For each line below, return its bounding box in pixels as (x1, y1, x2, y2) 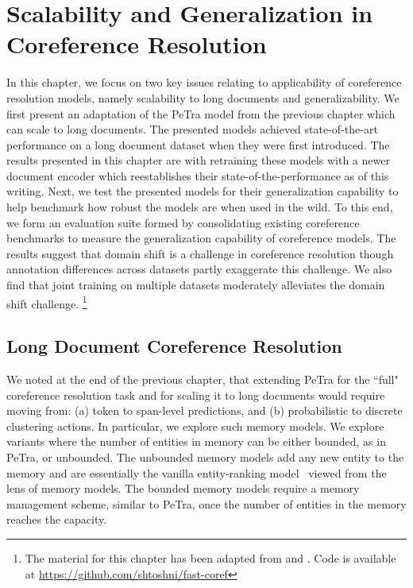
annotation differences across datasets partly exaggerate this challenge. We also (6, 261, 392, 277)
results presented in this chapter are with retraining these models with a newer (6, 152, 390, 168)
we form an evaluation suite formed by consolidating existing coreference (6, 214, 360, 230)
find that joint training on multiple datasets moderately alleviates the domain (6, 277, 385, 293)
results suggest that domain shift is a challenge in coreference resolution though (6, 245, 394, 261)
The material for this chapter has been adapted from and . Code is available (25, 550, 396, 567)
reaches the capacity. (6, 511, 107, 528)
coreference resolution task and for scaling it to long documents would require (6, 386, 385, 403)
